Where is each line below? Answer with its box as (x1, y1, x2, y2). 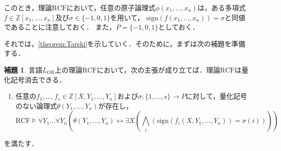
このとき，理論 (4, 2, 52, 12)
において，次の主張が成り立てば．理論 (96, 64, 220, 75)
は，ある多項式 (197, 2, 246, 12)
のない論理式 (15, 100, 57, 111)
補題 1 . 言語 (4, 64, 42, 75)
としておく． (158, 22, 199, 32)
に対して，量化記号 (186, 91, 247, 101)
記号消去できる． (10, 74, 66, 84)
